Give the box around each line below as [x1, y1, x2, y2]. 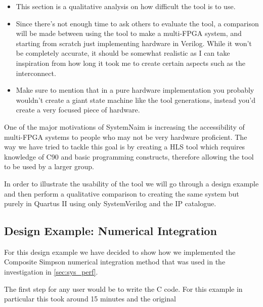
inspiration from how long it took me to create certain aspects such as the [16, 57, 245, 68]
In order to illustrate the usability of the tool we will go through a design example [4, 178, 259, 188]
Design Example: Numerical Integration [4, 223, 217, 239]
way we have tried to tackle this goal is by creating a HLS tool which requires [4, 141, 245, 152]
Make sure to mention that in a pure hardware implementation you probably [16, 85, 254, 95]
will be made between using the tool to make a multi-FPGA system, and [16, 28, 242, 39]
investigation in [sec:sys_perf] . [4, 266, 98, 277]
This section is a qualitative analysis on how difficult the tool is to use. [16, 1, 236, 11]
